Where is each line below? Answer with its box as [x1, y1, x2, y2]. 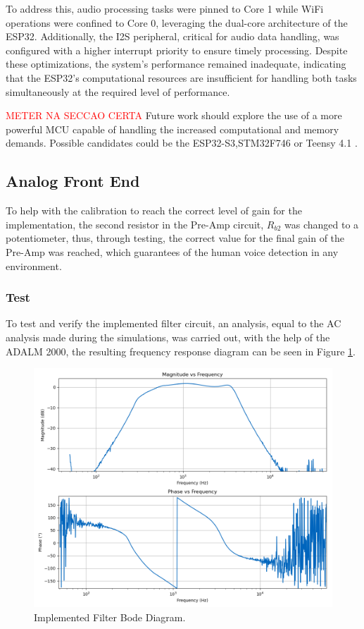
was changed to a [284, 216, 359, 231]
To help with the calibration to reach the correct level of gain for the [6, 203, 302, 218]
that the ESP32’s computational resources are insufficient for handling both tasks [6, 70, 357, 85]
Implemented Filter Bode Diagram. [34, 609, 186, 624]
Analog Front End [6, 170, 140, 192]
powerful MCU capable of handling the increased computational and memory [6, 121, 339, 136]
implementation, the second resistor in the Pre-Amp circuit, [6, 216, 264, 231]
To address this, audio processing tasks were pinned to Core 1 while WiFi [6, 1, 324, 16]
